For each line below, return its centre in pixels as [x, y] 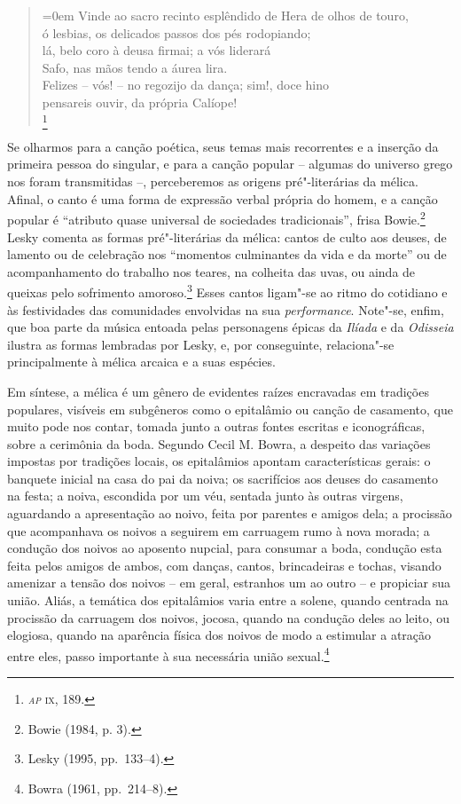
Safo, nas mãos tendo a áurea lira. [135, 67]
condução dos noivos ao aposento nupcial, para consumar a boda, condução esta [225, 548]
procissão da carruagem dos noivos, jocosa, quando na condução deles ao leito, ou [229, 617]
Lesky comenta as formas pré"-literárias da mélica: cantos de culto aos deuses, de [227, 236]
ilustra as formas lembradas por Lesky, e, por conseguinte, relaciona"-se [201, 344]
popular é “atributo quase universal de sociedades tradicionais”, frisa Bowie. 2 [216, 218]
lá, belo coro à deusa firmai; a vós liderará [156, 50]
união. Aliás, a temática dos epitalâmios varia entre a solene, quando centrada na [228, 600]
